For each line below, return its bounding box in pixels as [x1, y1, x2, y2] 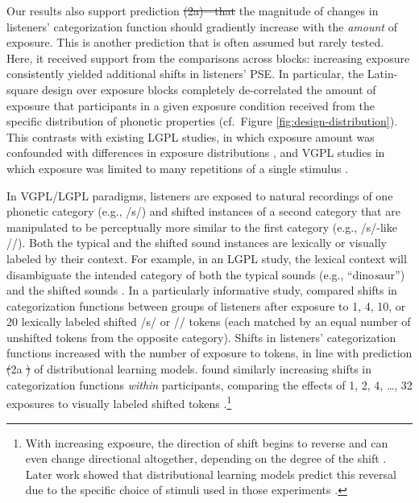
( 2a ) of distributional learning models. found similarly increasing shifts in [6, 361, 372, 377]
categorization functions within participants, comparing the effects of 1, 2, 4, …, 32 [6, 376, 413, 393]
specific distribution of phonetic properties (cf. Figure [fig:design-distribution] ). [6, 113, 398, 130]
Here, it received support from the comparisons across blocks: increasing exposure [6, 49, 410, 66]
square [6, 80, 39, 97]
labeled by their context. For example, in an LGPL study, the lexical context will [6, 249, 407, 266]
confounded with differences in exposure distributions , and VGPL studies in [6, 144, 385, 161]
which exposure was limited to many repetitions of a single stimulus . [6, 159, 349, 176]
